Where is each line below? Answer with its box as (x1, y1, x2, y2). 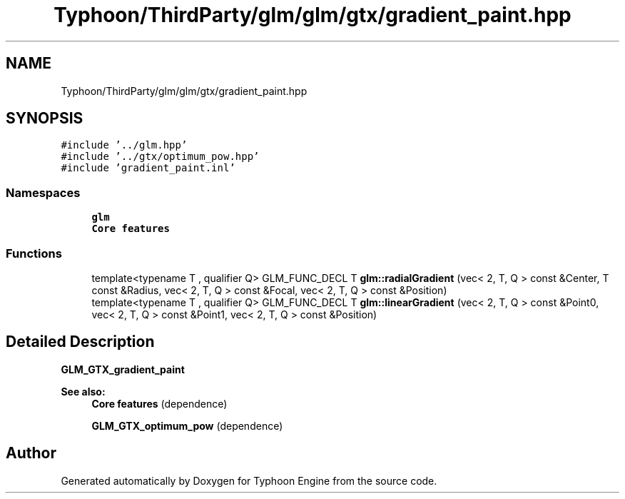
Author (6, 444, 56, 463)
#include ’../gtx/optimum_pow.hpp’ (61, 151, 260, 163)
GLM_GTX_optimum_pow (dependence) (91, 419, 283, 432)
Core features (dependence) (91, 397, 228, 410)
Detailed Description (6, 333, 155, 351)
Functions (6, 246, 62, 261)
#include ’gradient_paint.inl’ (61, 162, 235, 174)
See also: (61, 385, 106, 398)
